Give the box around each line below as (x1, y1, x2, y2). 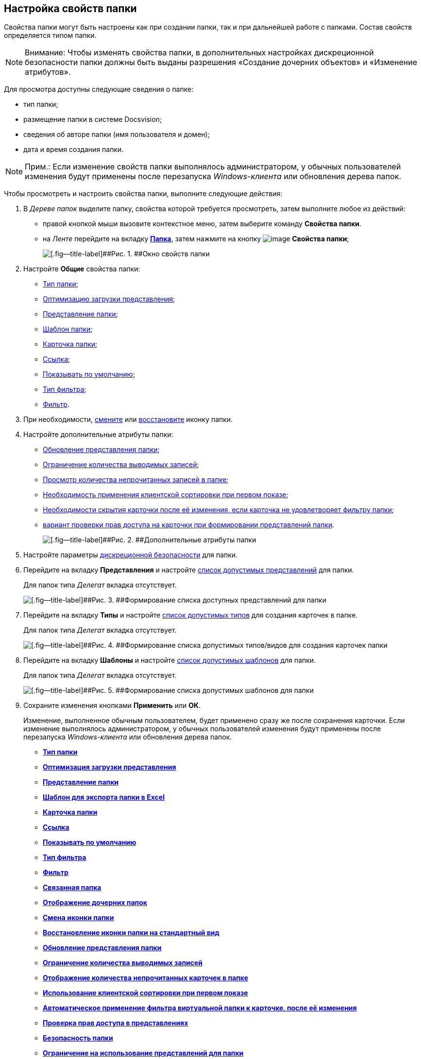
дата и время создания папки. (23, 145, 124, 154)
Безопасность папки (43, 1034, 113, 1042)
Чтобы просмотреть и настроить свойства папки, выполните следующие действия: (4, 189, 283, 198)
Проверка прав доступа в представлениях (43, 1019, 188, 1027)
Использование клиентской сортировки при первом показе (43, 989, 248, 997)
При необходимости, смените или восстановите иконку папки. (23, 415, 233, 424)
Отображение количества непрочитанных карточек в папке (43, 974, 249, 982)
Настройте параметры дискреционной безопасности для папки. (23, 551, 238, 559)
